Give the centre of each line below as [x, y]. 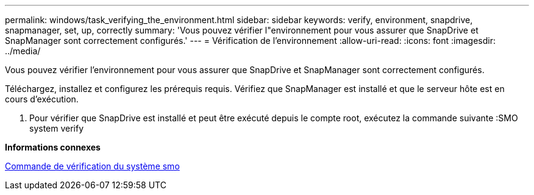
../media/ [23, 51]
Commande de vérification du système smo [92, 166]
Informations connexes [53, 147]
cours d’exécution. [42, 99]
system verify [57, 128]
